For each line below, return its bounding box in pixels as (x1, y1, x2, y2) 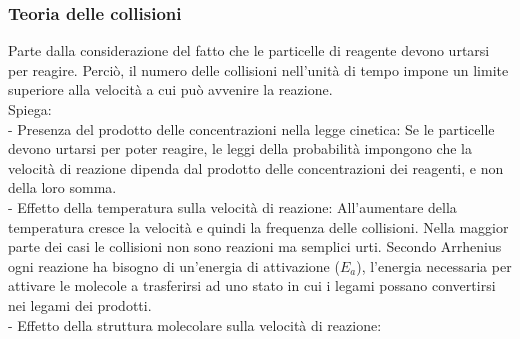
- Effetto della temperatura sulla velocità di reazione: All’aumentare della (8, 196, 457, 217)
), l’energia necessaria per (356, 255, 512, 276)
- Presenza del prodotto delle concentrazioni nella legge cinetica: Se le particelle (8, 118, 495, 139)
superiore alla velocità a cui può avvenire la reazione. (8, 79, 333, 100)
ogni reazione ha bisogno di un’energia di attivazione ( (8, 255, 340, 276)
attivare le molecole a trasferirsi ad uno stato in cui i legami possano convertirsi (8, 275, 496, 296)
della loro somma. (8, 177, 117, 198)
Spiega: (8, 99, 52, 119)
